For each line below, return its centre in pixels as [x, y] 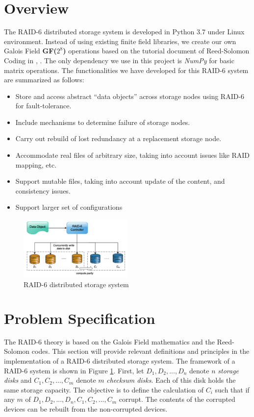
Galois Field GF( [30, 51]
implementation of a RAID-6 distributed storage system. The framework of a [120, 360]
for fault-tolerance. [43, 106]
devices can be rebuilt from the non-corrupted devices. [86, 408]
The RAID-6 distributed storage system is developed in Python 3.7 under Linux [124, 32]
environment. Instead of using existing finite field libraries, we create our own [120, 41]
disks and [18, 380]
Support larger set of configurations [69, 207]
